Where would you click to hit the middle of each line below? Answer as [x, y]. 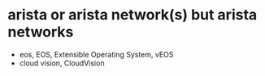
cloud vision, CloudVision [62, 63]
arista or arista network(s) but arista [132, 15]
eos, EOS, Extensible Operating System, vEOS [96, 54]
